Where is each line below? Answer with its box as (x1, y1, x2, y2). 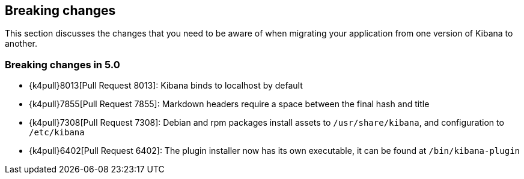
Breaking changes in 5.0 (5, 58, 120, 71)
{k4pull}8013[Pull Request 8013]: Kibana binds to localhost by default (29, 80, 303, 91)
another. (5, 38, 37, 49)
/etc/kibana (29, 128, 85, 138)
